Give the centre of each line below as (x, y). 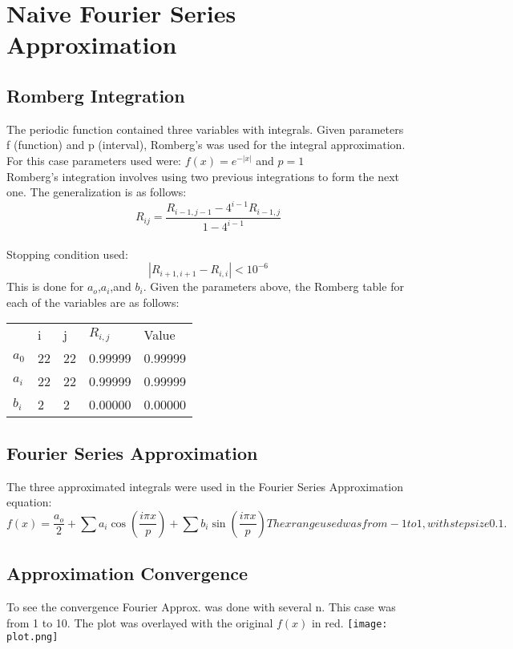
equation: (29, 502)
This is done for (45, 286)
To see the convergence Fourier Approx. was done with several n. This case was (201, 607)
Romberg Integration (96, 95)
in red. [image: (349, 622)
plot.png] (32, 637)
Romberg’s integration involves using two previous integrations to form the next (203, 176)
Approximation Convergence (127, 573)
